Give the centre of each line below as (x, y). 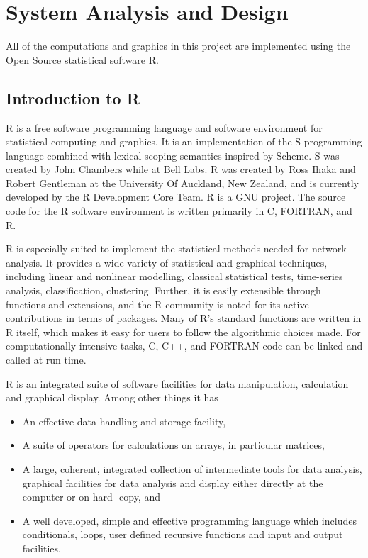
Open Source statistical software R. (82, 59)
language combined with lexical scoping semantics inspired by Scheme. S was (173, 155)
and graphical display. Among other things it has (112, 397)
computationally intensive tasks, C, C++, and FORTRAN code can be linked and (184, 346)
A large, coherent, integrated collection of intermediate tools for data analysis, (192, 468)
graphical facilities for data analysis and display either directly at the (173, 482)
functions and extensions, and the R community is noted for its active (157, 304)
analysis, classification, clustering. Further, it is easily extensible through (163, 290)
